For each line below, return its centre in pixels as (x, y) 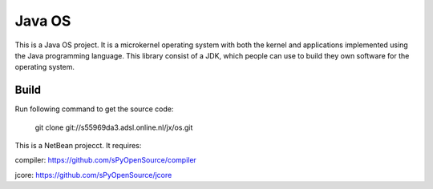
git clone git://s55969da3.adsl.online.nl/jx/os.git (114, 127)
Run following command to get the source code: (94, 109)
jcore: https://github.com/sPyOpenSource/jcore (93, 175)
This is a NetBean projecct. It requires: (78, 146)
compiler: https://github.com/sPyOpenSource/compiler (105, 160)
